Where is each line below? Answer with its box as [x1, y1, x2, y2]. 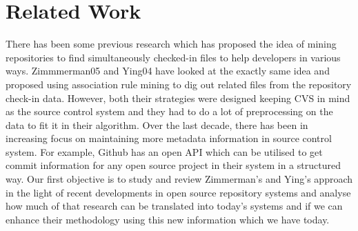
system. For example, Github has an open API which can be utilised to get [6, 144, 323, 159]
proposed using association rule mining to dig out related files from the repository [6, 77, 352, 91]
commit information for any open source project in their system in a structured [6, 158, 341, 172]
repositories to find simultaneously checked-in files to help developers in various [6, 50, 341, 64]
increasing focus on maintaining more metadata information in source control [6, 131, 332, 145]
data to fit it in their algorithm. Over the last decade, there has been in [6, 117, 308, 132]
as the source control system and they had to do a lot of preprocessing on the [6, 104, 333, 119]
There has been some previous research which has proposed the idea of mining [6, 37, 337, 51]
